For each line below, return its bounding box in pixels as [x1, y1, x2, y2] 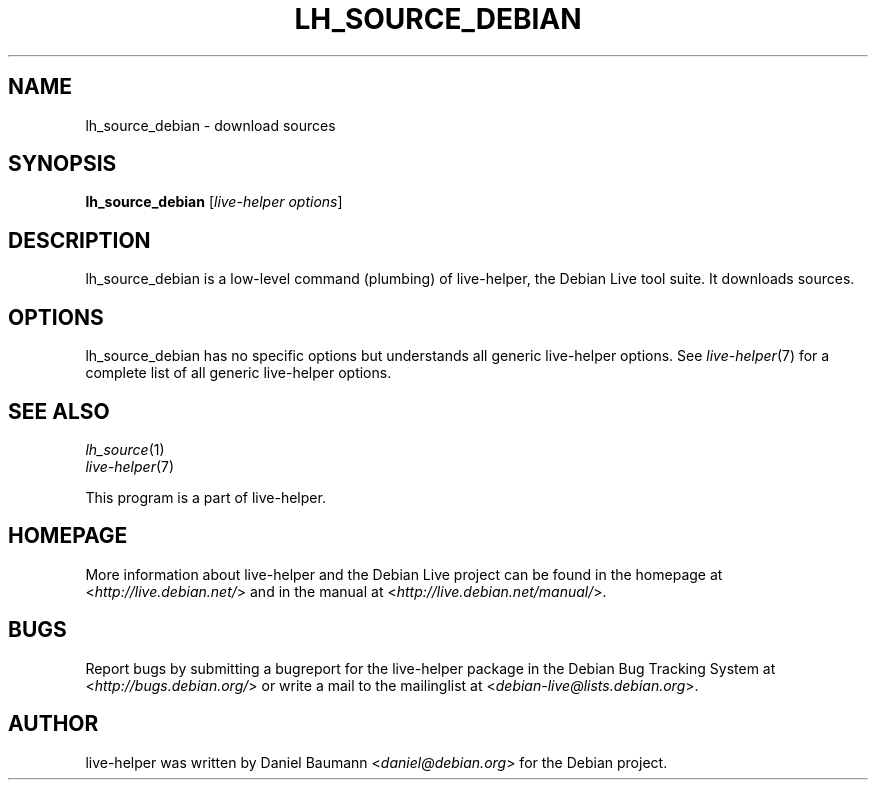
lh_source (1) [85, 440, 165, 458]
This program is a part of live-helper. [85, 488, 326, 506]
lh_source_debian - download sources [85, 116, 336, 134]
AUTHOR [8, 711, 99, 737]
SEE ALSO [8, 398, 110, 424]
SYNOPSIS [8, 151, 117, 177]
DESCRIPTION [8, 227, 151, 253]
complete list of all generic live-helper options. [85, 364, 392, 382]
